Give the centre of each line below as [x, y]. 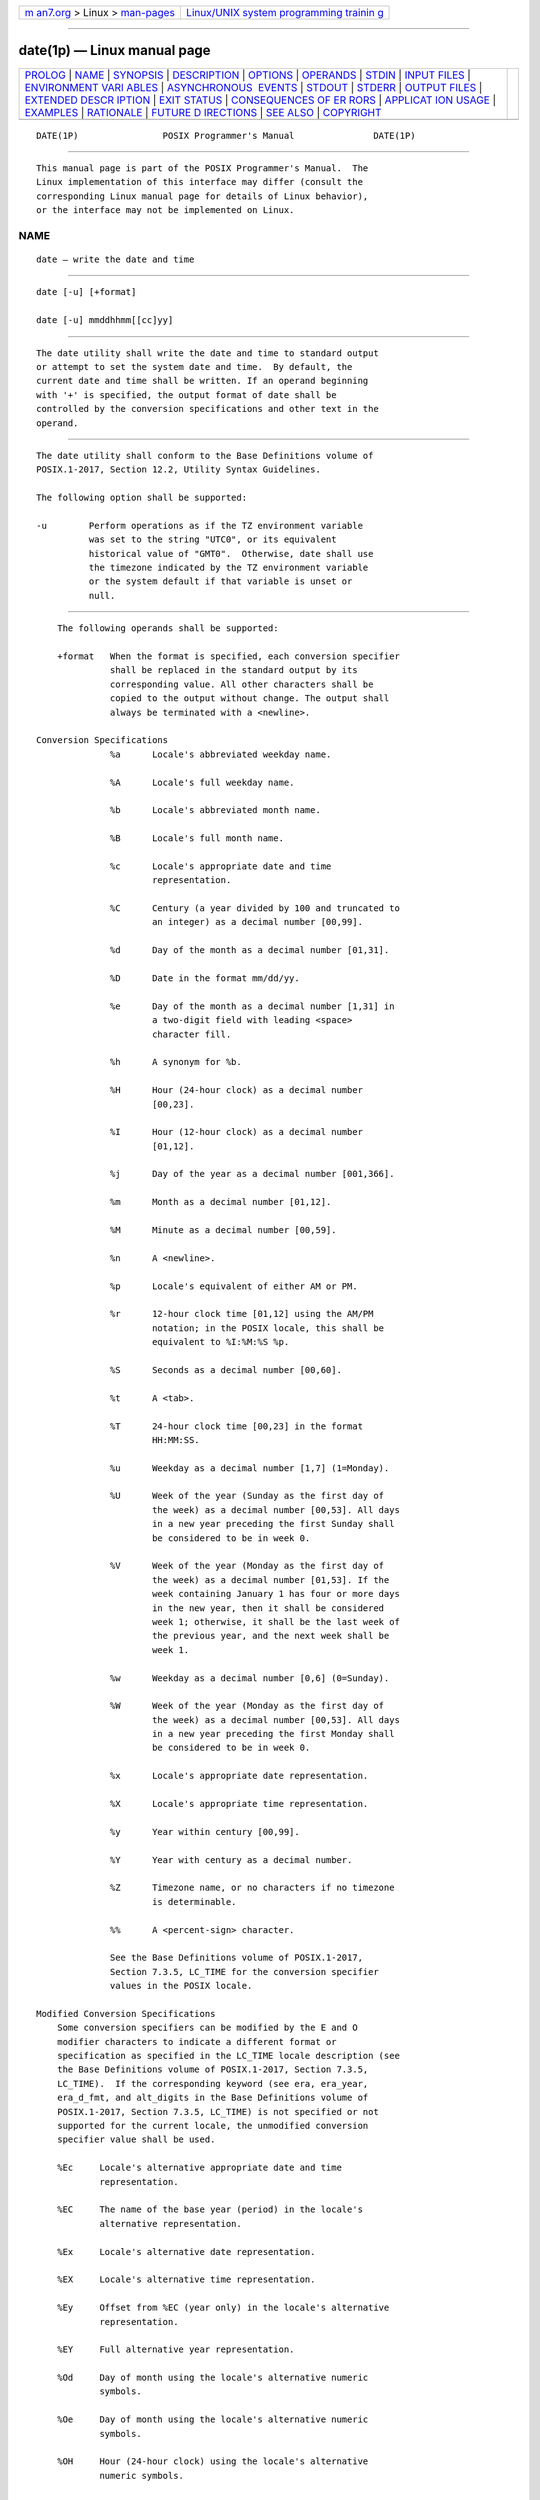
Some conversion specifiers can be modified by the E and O [207, 2028]
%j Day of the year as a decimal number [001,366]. [252, 1174]
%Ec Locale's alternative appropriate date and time [199, 2168]
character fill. [191, 1034]
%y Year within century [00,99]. [205, 1831]
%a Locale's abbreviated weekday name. [221, 754]
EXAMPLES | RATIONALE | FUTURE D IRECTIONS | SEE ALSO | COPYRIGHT [203, 112]
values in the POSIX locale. [181, 1986]
